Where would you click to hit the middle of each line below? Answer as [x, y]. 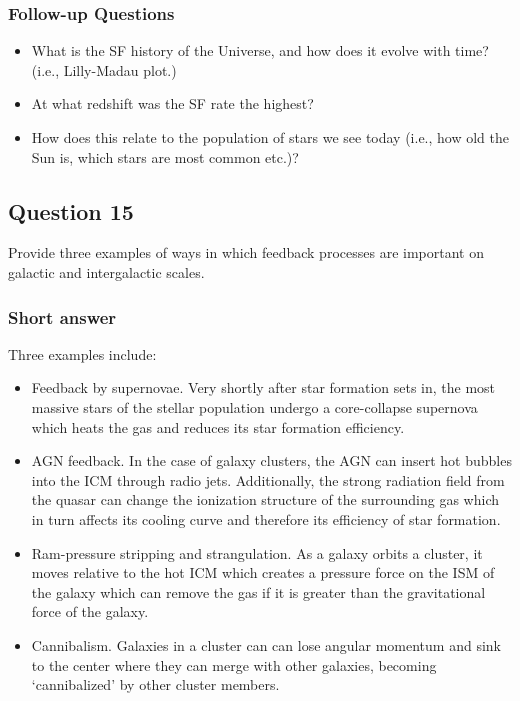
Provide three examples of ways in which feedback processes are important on [246, 252]
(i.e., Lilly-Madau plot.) [104, 69]
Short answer [62, 316]
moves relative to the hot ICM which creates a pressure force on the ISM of [263, 572]
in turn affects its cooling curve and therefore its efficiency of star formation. [266, 518]
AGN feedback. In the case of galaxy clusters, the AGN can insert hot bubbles [271, 460]
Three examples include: [82, 353]
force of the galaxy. [90, 611]
